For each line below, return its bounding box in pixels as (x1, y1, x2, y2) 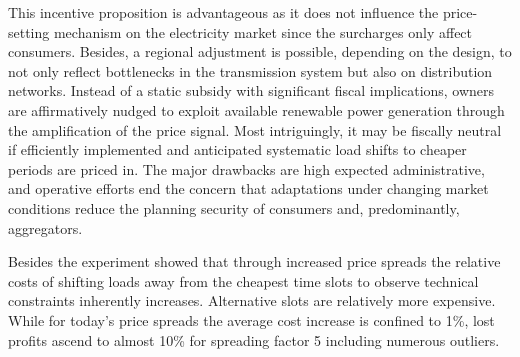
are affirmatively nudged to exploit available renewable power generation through (8, 99, 505, 120)
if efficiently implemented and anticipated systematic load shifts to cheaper (8, 139, 467, 160)
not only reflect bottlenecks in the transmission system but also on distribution (8, 60, 493, 81)
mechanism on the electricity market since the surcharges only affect (53, 21, 473, 42)
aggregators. (8, 217, 83, 238)
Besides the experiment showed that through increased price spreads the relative (8, 251, 501, 272)
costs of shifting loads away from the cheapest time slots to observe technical (8, 270, 479, 291)
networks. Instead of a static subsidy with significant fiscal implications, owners (8, 80, 495, 101)
